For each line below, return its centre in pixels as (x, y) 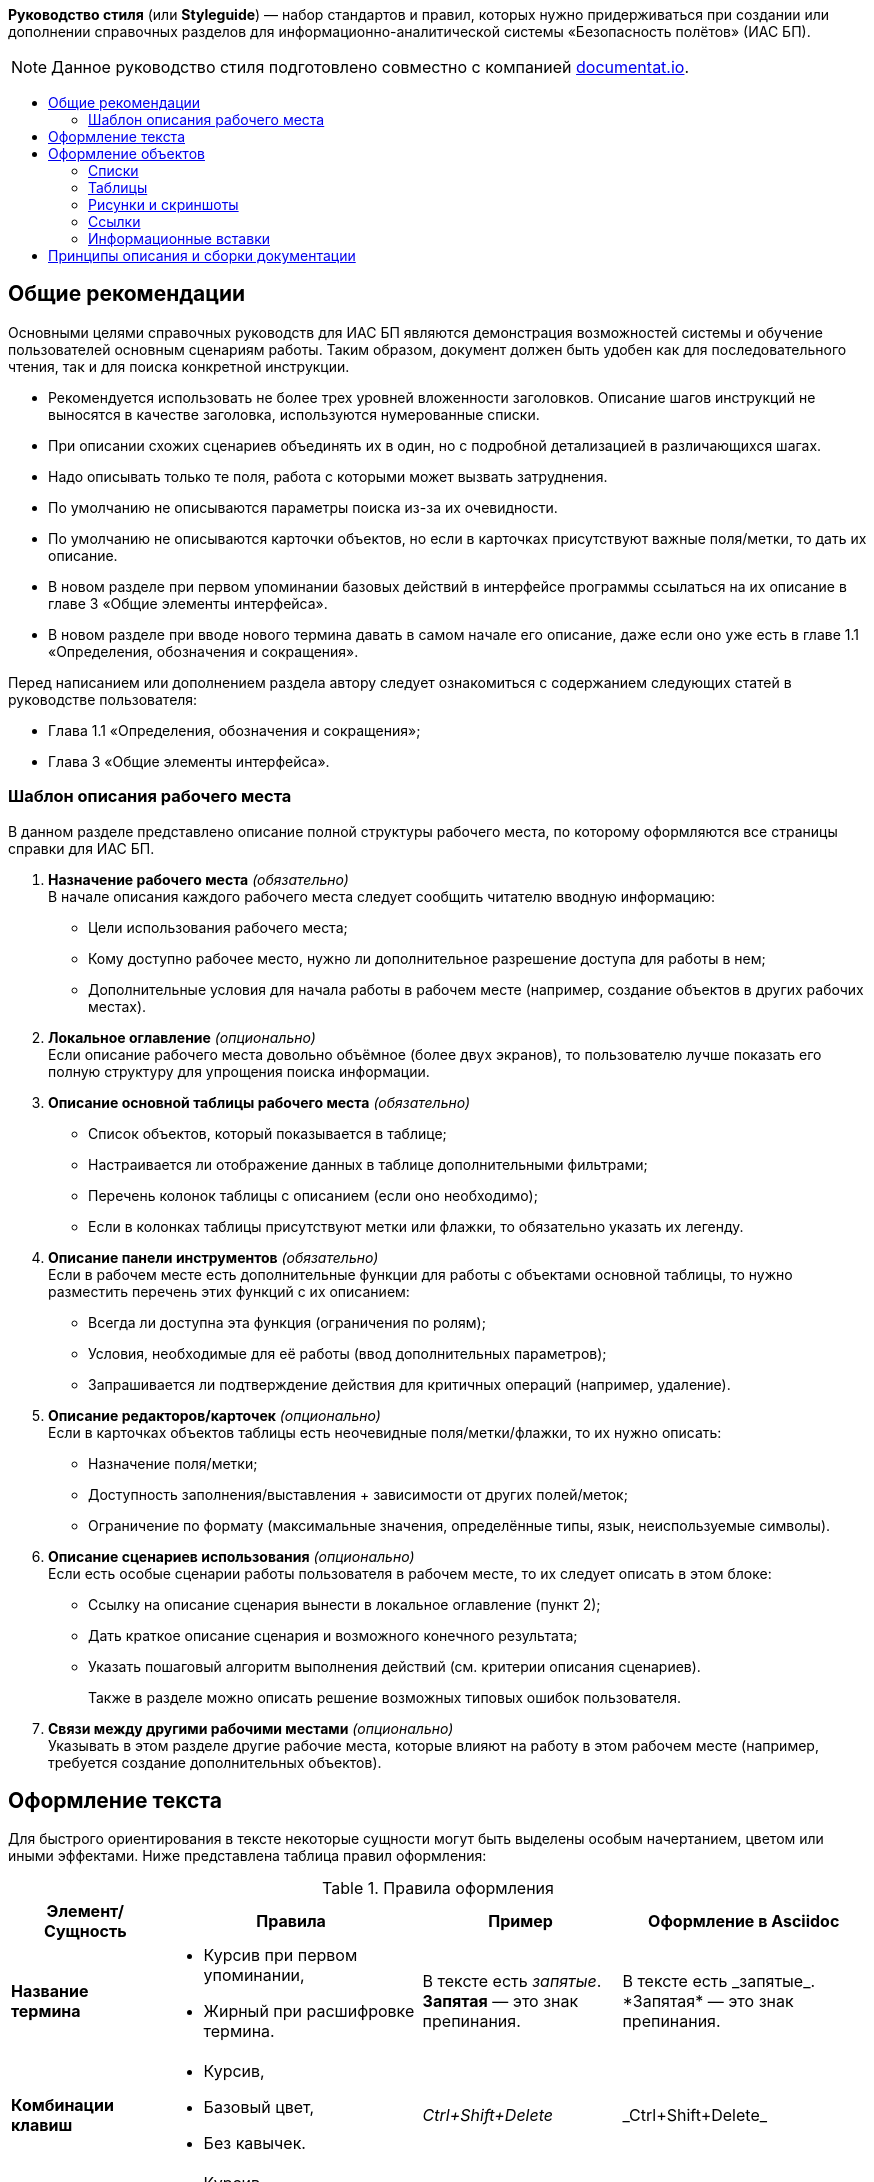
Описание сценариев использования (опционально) (231, 1556)
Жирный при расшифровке (309, 2011)
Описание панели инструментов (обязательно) (213, 1257)
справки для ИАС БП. (81, 848)
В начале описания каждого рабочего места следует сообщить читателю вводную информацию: (382, 896)
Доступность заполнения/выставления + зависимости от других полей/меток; (358, 1494)
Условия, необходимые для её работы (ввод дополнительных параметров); (347, 1353)
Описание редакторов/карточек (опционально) (214, 1415)
